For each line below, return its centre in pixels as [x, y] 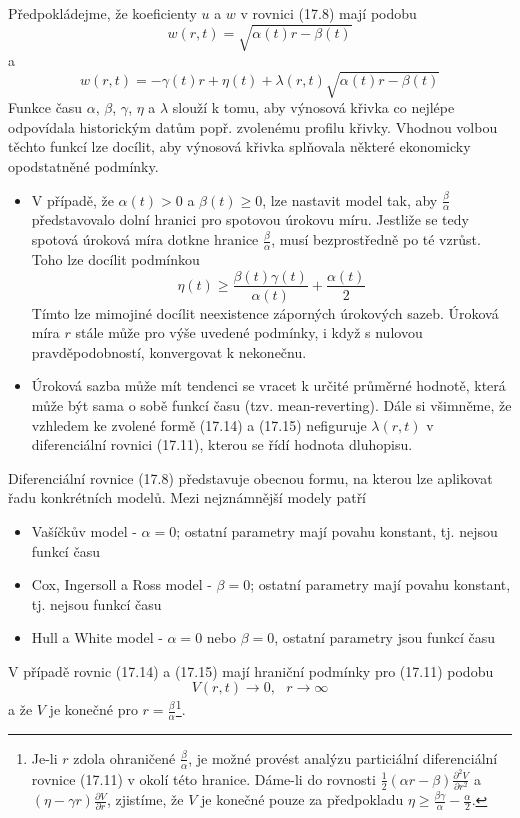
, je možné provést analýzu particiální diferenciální [343, 757]
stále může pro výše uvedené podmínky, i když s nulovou [249, 332]
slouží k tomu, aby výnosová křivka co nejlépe [313, 107]
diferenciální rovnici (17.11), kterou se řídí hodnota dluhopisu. [222, 444]
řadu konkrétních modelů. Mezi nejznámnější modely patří [187, 497]
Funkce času [45, 107]
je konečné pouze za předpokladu [302, 799]
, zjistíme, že [145, 799]
